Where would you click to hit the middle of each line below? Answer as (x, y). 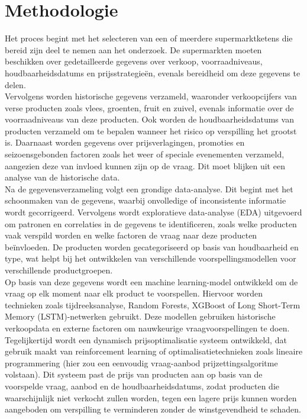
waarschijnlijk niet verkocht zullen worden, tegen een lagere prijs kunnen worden (151, 397)
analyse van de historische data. (62, 177)
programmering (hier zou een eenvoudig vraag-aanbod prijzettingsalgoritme (141, 362)
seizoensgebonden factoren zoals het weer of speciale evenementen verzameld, (145, 154)
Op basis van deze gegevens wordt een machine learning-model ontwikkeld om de (151, 281)
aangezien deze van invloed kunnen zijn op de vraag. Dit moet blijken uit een (145, 165)
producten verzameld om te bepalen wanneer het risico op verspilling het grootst (151, 130)
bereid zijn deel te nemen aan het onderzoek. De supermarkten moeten (133, 49)
